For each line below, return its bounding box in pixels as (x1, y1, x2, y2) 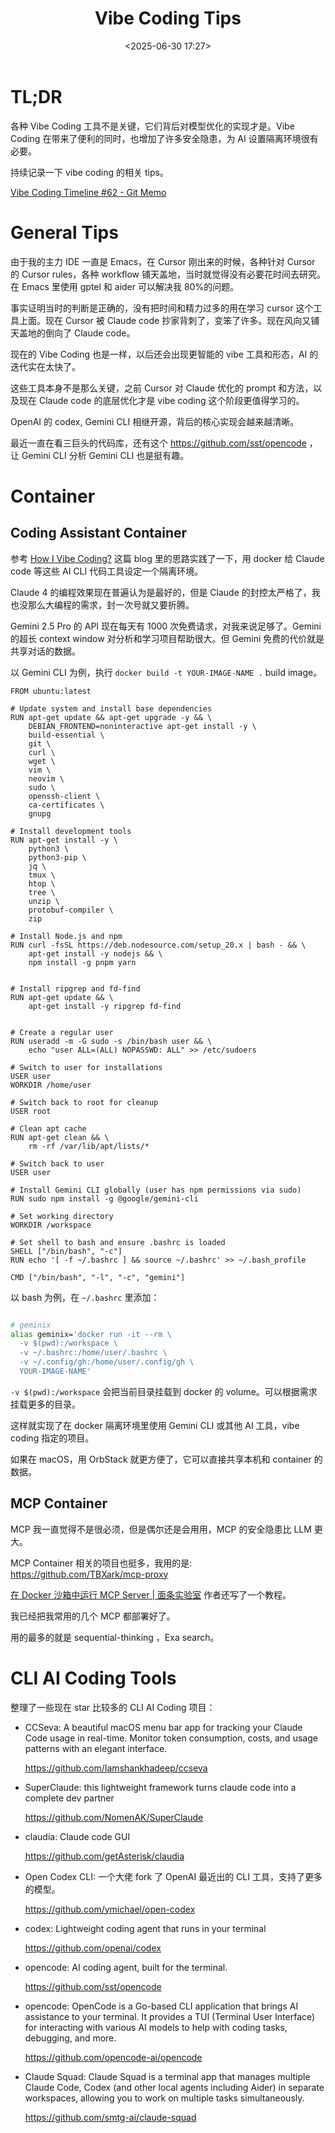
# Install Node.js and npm (10, 931, 123, 941)
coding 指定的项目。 (10, 1432, 95, 1444)
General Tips (10, 221, 119, 244)
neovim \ (28, 773, 65, 784)
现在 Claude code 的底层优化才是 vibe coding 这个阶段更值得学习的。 (18, 394, 305, 406)
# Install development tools (10, 826, 132, 836)
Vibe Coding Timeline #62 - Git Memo (10, 186, 167, 198)
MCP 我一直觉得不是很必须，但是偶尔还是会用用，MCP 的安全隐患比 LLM (10, 1523, 312, 1535)
